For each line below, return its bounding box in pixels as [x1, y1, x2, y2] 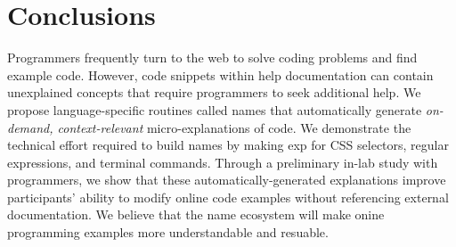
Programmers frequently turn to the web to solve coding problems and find [7, 48, 418, 67]
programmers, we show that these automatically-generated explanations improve [7, 170, 446, 189]
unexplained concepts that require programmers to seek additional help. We [7, 83, 421, 102]
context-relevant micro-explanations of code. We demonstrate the [57, 118, 411, 136]
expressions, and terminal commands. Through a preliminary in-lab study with [7, 152, 438, 171]
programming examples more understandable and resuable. [7, 223, 329, 242]
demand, [7, 118, 53, 136]
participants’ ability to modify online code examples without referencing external [7, 187, 449, 206]
